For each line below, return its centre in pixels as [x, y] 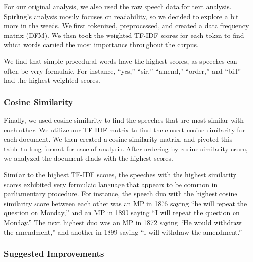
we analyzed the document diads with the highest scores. [89, 158]
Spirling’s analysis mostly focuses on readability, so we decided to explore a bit [121, 16]
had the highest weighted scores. [52, 80]
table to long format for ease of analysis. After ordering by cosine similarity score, [126, 148]
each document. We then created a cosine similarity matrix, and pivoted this [118, 139]
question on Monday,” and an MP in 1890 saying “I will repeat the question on [122, 213]
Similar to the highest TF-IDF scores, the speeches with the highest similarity [120, 174]
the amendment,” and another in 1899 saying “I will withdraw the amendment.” [123, 232]
